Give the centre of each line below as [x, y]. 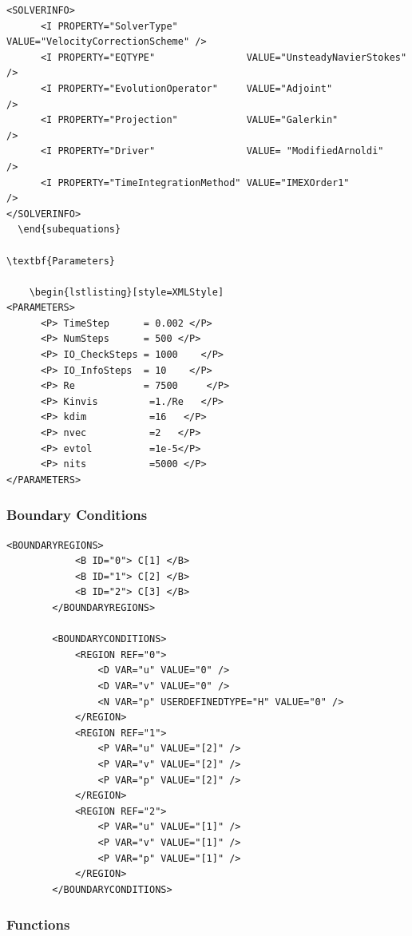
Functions [38, 924]
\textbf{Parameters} [61, 261]
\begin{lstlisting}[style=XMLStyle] [127, 292]
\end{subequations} [69, 230]
